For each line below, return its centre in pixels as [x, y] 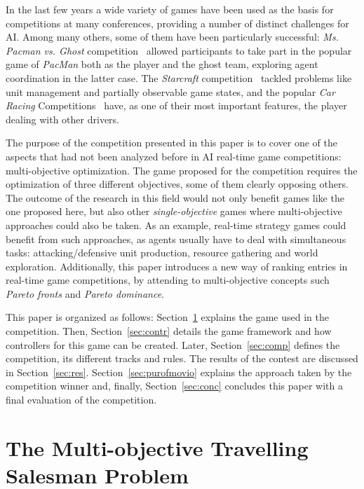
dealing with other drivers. [62, 119]
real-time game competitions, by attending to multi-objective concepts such [168, 280]
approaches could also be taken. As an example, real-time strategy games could [176, 225]
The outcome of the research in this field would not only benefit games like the [175, 197]
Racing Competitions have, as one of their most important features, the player [176, 105]
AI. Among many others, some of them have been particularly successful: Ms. [172, 37]
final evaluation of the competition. [81, 400]
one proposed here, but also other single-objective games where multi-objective [174, 211]
